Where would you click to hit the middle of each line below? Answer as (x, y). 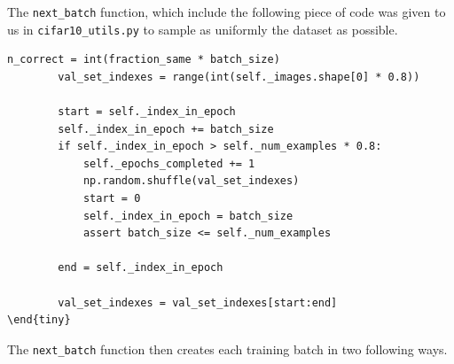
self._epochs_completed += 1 (169, 163)
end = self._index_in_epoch (141, 268)
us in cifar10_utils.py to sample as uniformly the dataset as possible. (203, 29)
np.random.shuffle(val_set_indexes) (191, 181)
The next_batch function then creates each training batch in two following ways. (227, 349)
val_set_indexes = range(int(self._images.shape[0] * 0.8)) (239, 77)
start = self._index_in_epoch (147, 112)
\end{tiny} (39, 320)
